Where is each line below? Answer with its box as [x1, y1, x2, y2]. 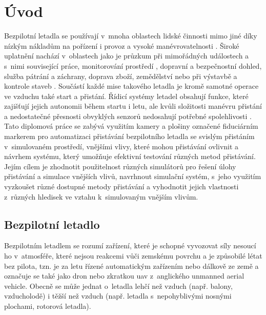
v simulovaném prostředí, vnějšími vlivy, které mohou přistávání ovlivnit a [4, 141, 239, 151]
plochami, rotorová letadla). [4, 300, 91, 311]
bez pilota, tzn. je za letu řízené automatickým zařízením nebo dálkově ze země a [4, 260, 259, 271]
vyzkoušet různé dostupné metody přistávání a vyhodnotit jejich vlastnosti [4, 181, 239, 192]
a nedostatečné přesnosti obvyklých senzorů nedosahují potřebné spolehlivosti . [4, 110, 252, 121]
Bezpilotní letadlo [4, 216, 100, 232]
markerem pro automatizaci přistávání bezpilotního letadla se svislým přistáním [4, 131, 255, 142]
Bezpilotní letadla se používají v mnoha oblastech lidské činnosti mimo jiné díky [4, 30, 257, 41]
